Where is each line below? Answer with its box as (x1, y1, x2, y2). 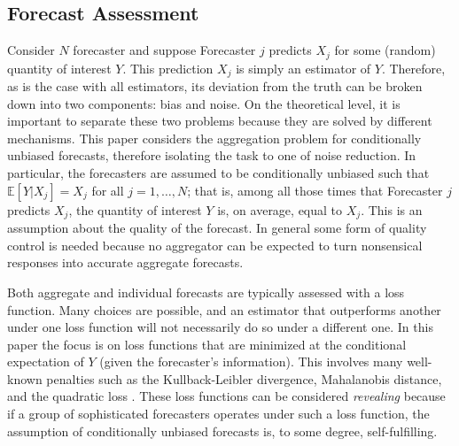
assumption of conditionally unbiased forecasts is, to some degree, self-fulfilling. (7, 421, 438, 440)
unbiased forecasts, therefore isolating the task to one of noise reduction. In (7, 146, 416, 165)
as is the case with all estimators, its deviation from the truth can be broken (7, 77, 423, 96)
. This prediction (122, 58, 214, 77)
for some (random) (334, 41, 436, 59)
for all (91, 181, 124, 199)
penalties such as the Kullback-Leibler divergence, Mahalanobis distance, (46, 369, 442, 388)
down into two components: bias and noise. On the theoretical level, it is (7, 94, 401, 112)
